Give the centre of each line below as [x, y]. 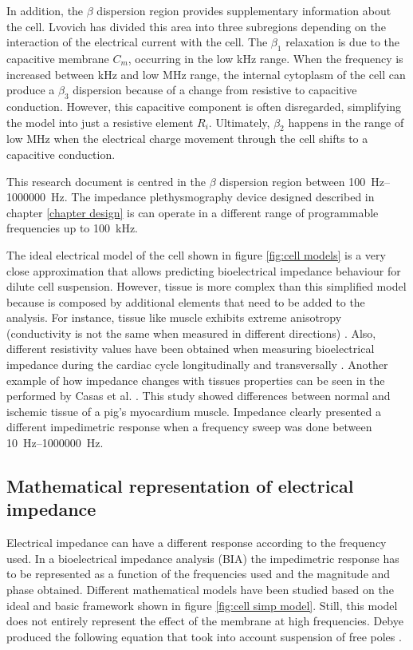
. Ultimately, [239, 122]
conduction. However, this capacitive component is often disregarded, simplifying [204, 106]
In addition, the [45, 10]
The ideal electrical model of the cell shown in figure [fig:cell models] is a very [196, 254]
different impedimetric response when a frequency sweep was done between [189, 427]
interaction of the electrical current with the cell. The [137, 42]
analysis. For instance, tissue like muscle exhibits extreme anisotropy [174, 317]
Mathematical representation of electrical [180, 486]
